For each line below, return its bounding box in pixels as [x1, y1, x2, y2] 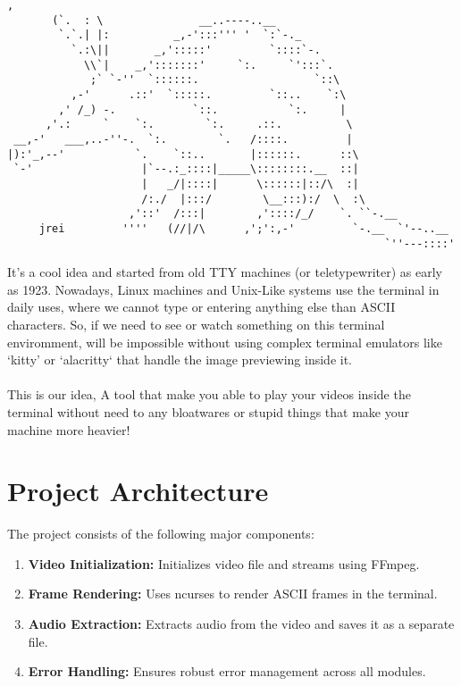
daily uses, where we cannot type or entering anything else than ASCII [7, 297, 396, 316]
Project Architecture [7, 473, 269, 509]
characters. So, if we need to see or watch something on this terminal [7, 314, 385, 333]
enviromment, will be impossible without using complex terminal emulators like [7, 332, 442, 351]
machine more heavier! [7, 420, 130, 439]
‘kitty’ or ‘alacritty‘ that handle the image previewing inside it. [7, 350, 353, 369]
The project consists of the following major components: [7, 524, 314, 543]
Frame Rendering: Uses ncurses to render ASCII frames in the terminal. [28, 584, 438, 603]
